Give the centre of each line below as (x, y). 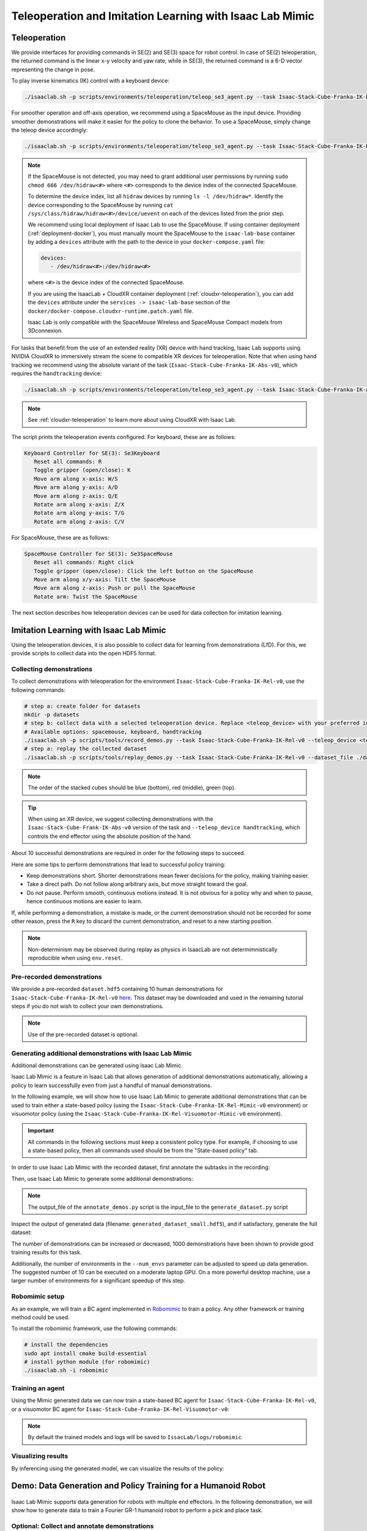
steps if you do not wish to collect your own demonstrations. (87, 1006)
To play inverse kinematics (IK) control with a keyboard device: (90, 81)
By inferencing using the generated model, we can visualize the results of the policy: (118, 1468)
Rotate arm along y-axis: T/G (79, 513)
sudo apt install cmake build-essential (85, 1353)
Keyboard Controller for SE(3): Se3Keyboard (92, 453)
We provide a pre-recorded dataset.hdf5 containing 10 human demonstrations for (117, 989)
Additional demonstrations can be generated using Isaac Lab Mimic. (97, 1065)
